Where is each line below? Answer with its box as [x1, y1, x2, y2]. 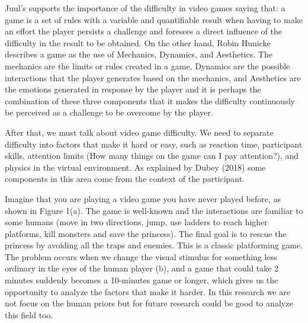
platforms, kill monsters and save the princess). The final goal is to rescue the [5, 227, 287, 239]
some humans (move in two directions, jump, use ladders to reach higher [5, 216, 268, 228]
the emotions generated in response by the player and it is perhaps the [5, 83, 261, 95]
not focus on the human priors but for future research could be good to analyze [5, 297, 293, 309]
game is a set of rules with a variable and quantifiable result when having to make [5, 13, 303, 25]
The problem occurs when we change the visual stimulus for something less [5, 250, 277, 263]
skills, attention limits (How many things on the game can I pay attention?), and [5, 149, 299, 162]
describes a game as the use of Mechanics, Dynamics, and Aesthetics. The [5, 48, 272, 60]
